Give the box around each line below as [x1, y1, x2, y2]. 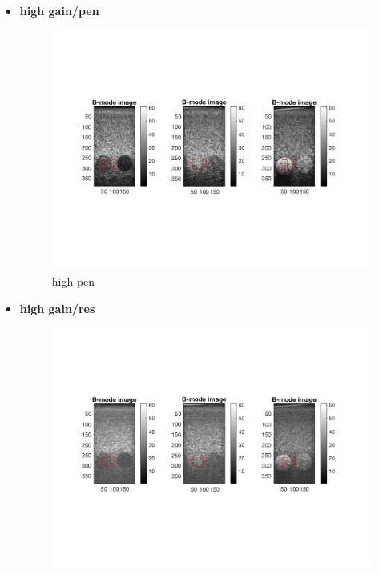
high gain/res [19, 299, 95, 316]
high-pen [51, 272, 95, 289]
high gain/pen [19, 2, 99, 18]
